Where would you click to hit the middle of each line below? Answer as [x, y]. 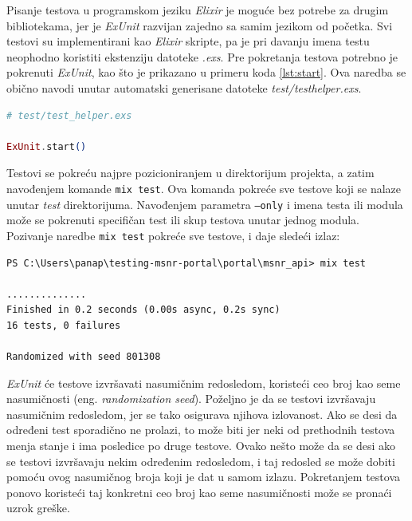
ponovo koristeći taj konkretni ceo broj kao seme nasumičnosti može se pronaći [199, 492]
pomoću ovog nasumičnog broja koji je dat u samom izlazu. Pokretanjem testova [203, 477]
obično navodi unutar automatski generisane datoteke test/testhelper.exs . [184, 87]
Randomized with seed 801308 [84, 357]
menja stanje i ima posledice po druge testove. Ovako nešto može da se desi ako [201, 446]
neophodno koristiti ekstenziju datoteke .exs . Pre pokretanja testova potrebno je [202, 56]
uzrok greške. [38, 508]
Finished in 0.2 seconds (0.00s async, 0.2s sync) [143, 310]
